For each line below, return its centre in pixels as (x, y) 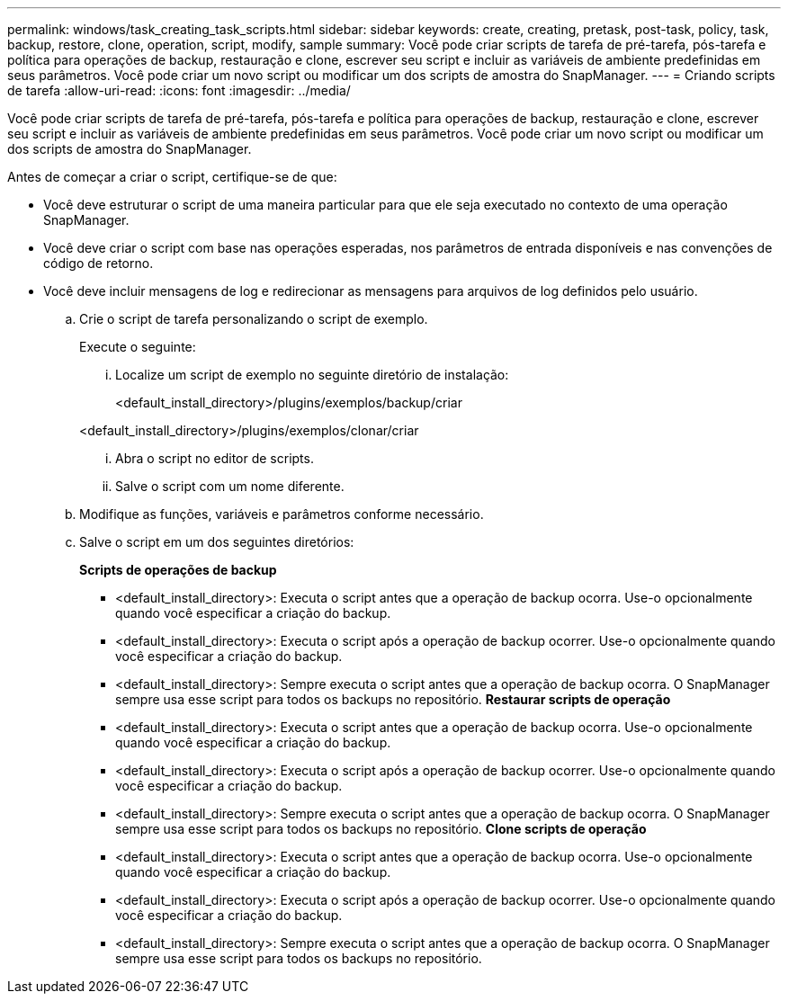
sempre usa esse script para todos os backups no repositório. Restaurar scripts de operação (393, 699)
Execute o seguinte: (138, 347)
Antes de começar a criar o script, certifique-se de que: (172, 177)
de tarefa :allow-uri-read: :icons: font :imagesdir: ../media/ (179, 90)
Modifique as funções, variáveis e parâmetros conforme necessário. (282, 514)
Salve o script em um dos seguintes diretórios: (217, 542)
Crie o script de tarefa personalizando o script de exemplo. (254, 319)
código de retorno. (98, 263)
